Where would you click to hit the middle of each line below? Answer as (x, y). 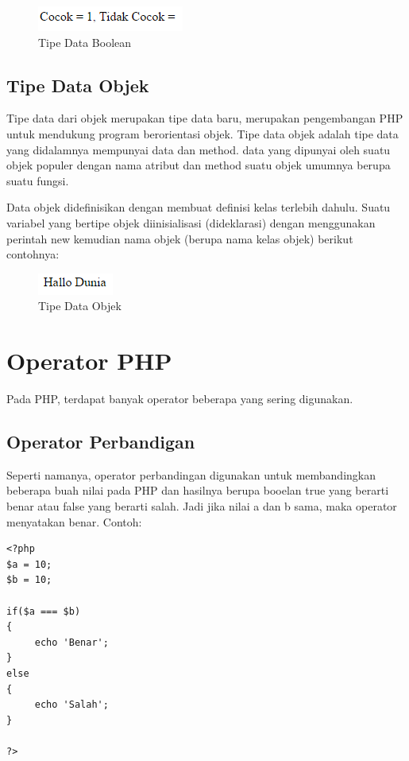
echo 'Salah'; (71, 705)
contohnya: (33, 254)
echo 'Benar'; (71, 642)
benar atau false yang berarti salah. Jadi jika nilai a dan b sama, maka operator (202, 506)
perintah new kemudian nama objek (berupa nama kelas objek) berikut (180, 238)
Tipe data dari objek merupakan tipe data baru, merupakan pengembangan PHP (205, 118)
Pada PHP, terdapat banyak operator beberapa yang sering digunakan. (180, 399)
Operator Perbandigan (101, 442)
